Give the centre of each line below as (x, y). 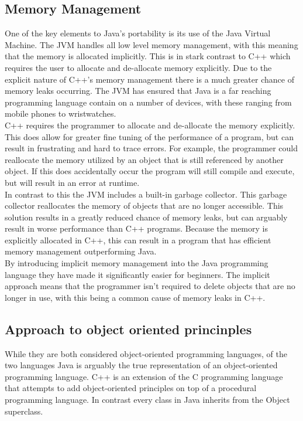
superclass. (24, 411)
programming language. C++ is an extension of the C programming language (144, 376)
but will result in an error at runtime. (72, 182)
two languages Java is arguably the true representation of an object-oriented (141, 365)
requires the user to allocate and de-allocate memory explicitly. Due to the (138, 67)
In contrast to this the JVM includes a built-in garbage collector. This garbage (146, 194)
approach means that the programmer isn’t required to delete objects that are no (150, 286)
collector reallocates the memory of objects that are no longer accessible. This (144, 206)
